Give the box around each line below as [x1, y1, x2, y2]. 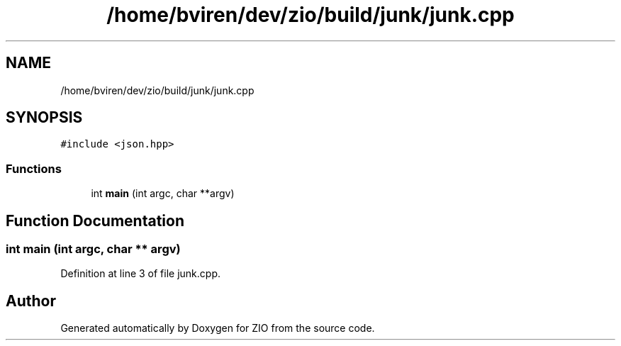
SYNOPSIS [6, 108, 83, 127]
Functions [6, 161, 62, 176]
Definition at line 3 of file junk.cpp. [60, 267, 220, 280]
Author [6, 291, 56, 310]
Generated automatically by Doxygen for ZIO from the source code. [60, 322, 375, 335]
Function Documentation [6, 211, 184, 230]
